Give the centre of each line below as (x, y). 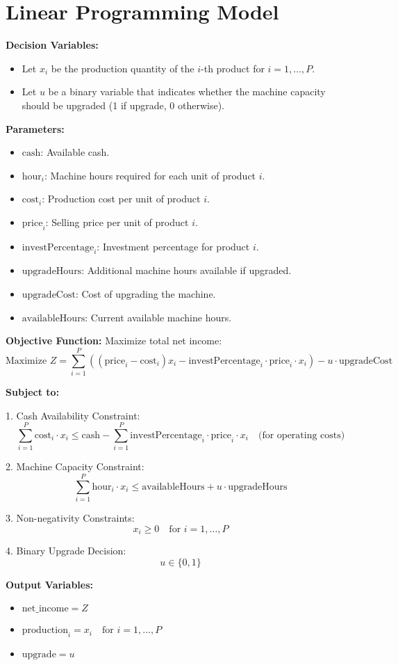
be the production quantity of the (123, 68)
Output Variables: (49, 584)
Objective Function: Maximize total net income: (114, 340)
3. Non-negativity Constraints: (70, 518)
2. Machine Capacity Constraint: (75, 466)
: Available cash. (75, 152)
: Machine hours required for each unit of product (150, 175)
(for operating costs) (302, 435)
